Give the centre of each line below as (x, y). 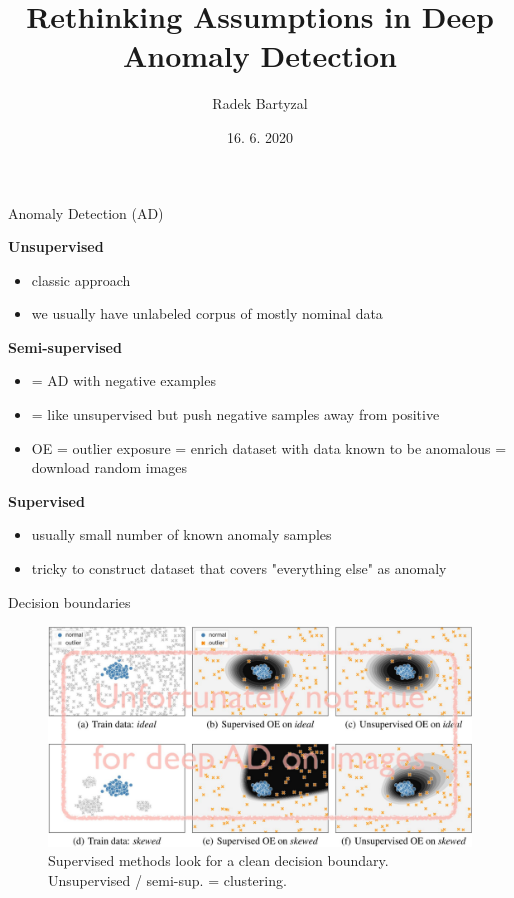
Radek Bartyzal (260, 103)
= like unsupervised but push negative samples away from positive (235, 414)
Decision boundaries (69, 601)
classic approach (81, 279)
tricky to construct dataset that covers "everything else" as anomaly (239, 568)
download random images (109, 467)
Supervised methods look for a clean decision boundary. (218, 860)
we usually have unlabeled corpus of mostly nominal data (207, 313)
